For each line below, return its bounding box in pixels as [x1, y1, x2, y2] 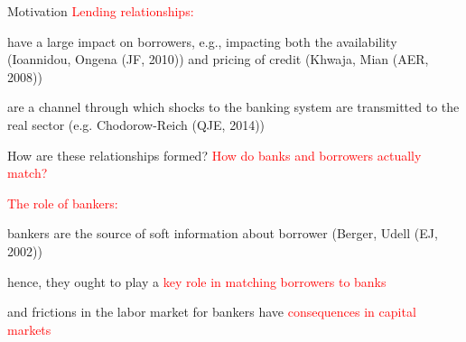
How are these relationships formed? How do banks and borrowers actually [7, 145, 422, 164]
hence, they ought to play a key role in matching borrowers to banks [7, 272, 387, 291]
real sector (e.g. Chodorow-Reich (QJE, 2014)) [7, 115, 266, 134]
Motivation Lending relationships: [7, 2, 194, 20]
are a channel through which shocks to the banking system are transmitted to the [7, 97, 460, 116]
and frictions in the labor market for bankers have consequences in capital [7, 302, 416, 321]
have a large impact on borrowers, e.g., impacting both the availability [7, 32, 397, 51]
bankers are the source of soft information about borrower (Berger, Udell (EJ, [7, 224, 438, 243]
